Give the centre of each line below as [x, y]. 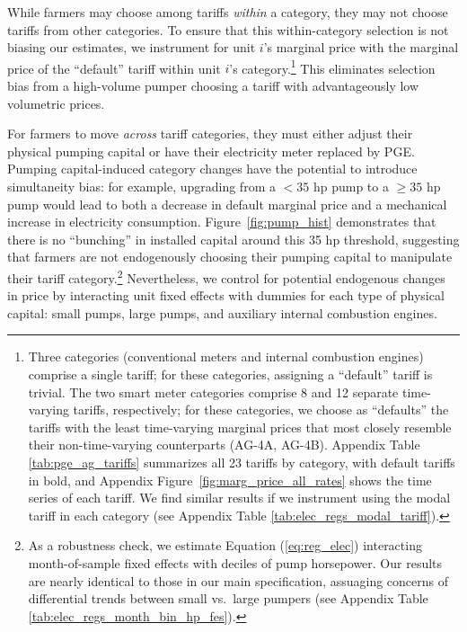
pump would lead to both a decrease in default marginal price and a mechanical [227, 204]
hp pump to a [351, 186]
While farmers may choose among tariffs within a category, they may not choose [228, 12]
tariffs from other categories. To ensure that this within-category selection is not [228, 29]
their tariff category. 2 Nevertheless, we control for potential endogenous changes [226, 276]
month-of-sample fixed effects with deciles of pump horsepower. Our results [235, 562]
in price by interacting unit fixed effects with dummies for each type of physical [226, 295]
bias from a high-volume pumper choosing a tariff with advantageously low [213, 86]
